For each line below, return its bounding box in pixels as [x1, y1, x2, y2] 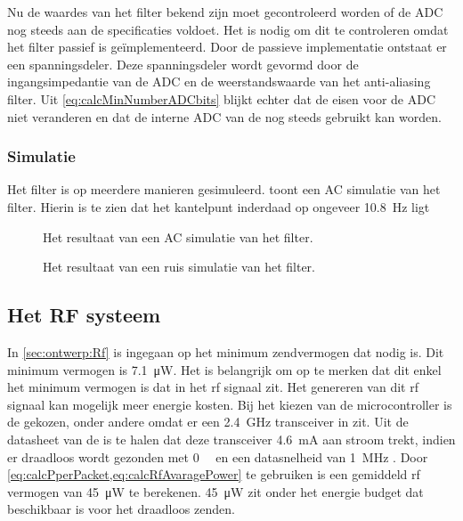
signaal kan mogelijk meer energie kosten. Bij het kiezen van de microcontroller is [7, 395, 452, 413]
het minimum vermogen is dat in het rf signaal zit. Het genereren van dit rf [7, 378, 418, 396]
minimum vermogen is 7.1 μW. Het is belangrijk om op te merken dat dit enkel [7, 360, 442, 379]
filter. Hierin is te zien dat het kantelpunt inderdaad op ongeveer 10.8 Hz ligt [7, 197, 430, 216]
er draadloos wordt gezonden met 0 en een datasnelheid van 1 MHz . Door [7, 447, 428, 466]
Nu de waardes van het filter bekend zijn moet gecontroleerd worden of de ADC [7, 3, 443, 20]
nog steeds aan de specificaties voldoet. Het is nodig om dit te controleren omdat [7, 20, 449, 38]
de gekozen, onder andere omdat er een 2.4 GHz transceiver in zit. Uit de [7, 412, 409, 431]
